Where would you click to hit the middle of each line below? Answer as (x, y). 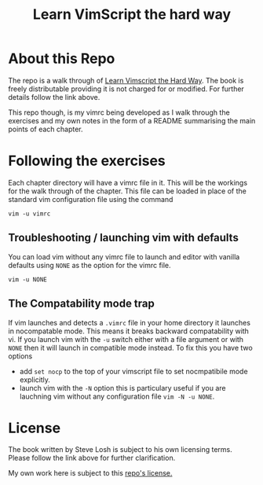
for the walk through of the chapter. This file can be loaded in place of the (128, 191)
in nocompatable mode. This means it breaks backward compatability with (129, 331)
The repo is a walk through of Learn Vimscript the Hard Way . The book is (126, 80)
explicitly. (35, 380)
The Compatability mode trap (81, 304)
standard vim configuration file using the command (91, 199)
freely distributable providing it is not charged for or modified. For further (126, 89)
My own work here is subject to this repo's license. (90, 473)
